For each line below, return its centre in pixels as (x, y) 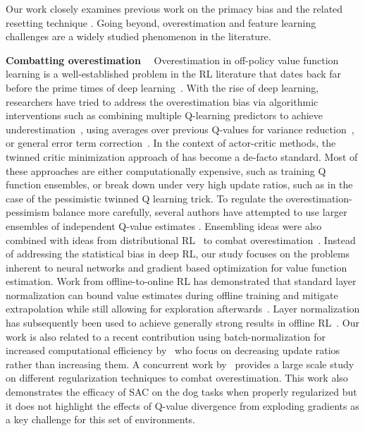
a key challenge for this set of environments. (101, 419)
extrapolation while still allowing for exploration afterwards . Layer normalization (183, 309)
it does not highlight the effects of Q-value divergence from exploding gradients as (182, 405)
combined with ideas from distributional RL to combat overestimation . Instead (181, 239)
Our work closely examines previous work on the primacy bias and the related (174, 8)
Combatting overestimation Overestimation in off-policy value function (172, 60)
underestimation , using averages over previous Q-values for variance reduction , (180, 129)
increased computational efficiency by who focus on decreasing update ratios (173, 350)
